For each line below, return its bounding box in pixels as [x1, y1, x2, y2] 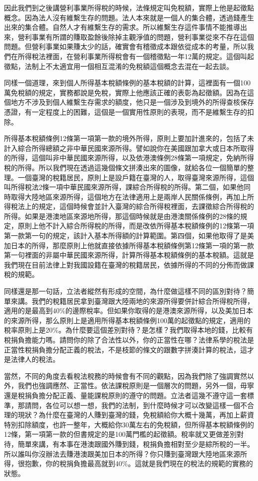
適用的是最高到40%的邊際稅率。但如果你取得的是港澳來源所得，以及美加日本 [4, 305, 253, 316]
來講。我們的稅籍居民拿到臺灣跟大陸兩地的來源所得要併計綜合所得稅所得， [10, 295, 254, 306]
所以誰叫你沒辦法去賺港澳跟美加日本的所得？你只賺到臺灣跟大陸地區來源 [4, 448, 240, 459]
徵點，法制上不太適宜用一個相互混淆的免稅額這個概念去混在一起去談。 [4, 61, 233, 71]
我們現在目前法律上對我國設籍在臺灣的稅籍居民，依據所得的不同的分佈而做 [4, 259, 247, 270]
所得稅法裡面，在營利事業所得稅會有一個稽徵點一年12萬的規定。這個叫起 [17, 51, 254, 61]
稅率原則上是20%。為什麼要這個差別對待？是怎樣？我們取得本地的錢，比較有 [4, 325, 253, 335]
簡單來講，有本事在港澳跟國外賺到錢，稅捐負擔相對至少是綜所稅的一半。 [17, 438, 254, 449]
